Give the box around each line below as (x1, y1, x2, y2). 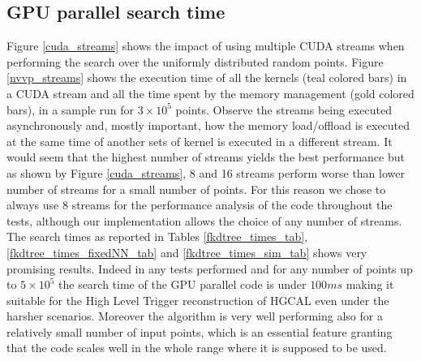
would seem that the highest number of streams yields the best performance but (6, 148, 405, 165)
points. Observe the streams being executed (175, 101, 392, 118)
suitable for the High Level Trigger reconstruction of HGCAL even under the (6, 291, 389, 308)
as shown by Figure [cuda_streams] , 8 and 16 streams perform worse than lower (6, 164, 405, 181)
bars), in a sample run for (6, 101, 135, 118)
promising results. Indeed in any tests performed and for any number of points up (6, 260, 413, 277)
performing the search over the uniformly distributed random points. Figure (6, 53, 384, 70)
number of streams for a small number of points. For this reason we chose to (6, 180, 386, 197)
